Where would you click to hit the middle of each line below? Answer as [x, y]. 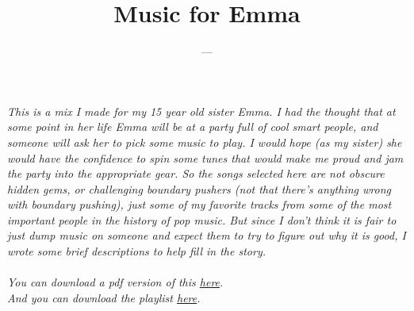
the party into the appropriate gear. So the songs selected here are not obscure [196, 173]
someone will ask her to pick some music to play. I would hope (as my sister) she [205, 142]
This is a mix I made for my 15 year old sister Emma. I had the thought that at [201, 111]
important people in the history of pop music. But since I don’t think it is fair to [202, 219]
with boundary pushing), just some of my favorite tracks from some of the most [199, 204]
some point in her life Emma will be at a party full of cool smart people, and [193, 127]
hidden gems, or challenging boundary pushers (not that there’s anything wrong [199, 188]
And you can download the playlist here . [104, 297]
